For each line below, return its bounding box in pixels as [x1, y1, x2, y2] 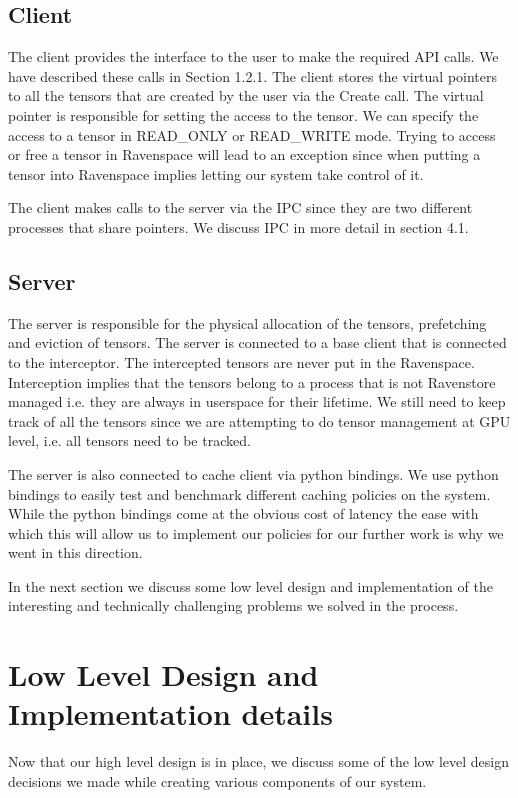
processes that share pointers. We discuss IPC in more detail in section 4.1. [8, 216, 469, 237]
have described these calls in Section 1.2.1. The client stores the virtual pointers [8, 65, 498, 86]
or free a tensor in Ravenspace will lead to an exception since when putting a [8, 144, 481, 165]
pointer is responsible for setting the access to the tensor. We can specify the [8, 104, 479, 125]
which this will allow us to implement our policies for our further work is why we [8, 522, 504, 543]
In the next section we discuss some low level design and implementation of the [8, 575, 493, 596]
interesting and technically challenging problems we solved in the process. [8, 595, 459, 616]
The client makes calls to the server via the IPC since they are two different [8, 197, 473, 218]
